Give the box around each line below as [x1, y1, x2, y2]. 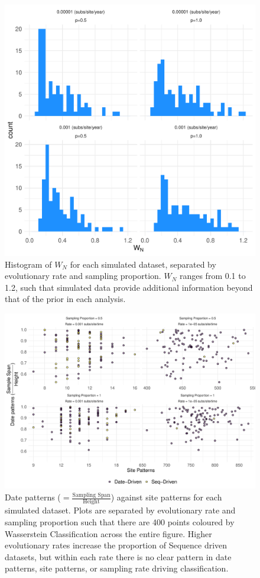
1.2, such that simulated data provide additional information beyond [5, 281, 253, 293]
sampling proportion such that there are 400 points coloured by [5, 515, 235, 528]
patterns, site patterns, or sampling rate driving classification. [5, 562, 229, 574]
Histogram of [5, 258, 52, 270]
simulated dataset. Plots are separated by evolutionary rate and [5, 504, 236, 516]
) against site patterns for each [110, 491, 222, 503]
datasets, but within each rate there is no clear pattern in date [5, 550, 232, 563]
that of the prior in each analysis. [5, 293, 126, 305]
